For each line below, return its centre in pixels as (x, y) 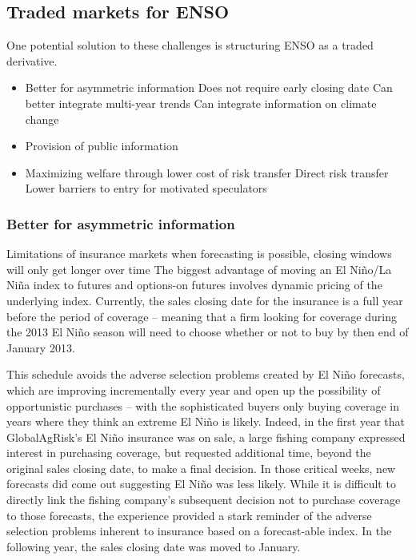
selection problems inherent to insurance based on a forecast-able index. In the (199, 531)
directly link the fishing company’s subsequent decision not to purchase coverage (204, 500)
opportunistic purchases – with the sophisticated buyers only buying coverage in (203, 405)
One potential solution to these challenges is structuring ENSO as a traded (190, 45)
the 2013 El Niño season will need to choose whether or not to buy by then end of (208, 332)
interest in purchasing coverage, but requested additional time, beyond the (189, 453)
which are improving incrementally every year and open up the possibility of (194, 389)
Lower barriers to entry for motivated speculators (146, 188)
